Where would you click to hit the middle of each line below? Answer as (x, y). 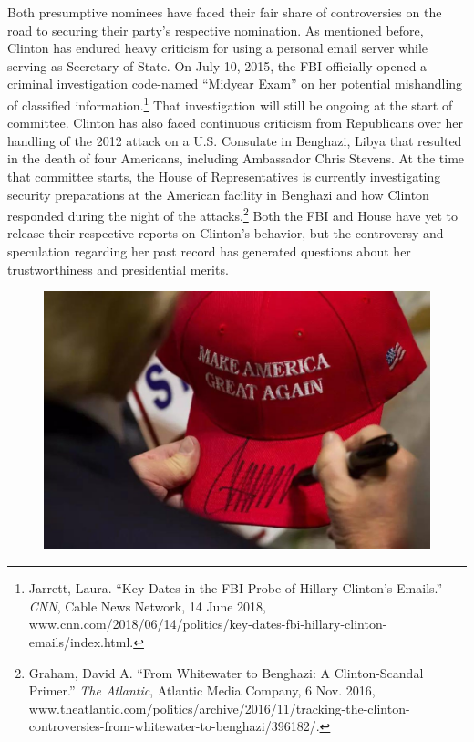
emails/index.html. (81, 641)
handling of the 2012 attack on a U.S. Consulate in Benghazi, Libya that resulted (235, 140)
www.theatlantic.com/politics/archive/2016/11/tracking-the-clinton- (219, 708)
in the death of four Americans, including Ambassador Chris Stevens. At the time (236, 158)
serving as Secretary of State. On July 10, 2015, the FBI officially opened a (217, 65)
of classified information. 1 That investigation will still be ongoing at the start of (230, 103)
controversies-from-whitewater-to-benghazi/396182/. (174, 726)
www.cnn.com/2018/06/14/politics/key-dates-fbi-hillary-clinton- (208, 624)
